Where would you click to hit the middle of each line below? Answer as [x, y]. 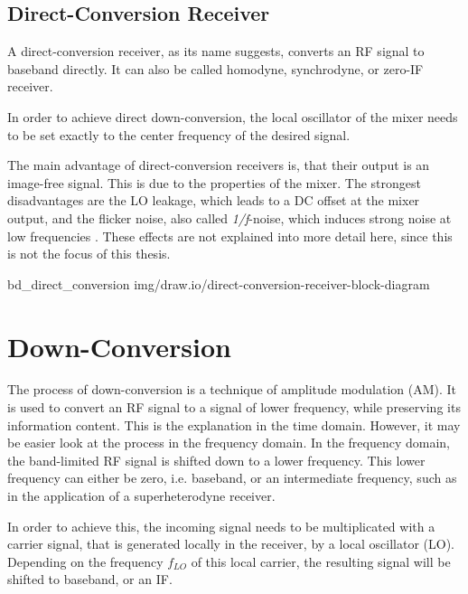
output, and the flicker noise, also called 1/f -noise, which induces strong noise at [229, 217]
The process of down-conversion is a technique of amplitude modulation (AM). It [232, 389]
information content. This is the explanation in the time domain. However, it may [234, 424]
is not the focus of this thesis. [89, 254]
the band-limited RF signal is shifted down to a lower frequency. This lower [216, 460]
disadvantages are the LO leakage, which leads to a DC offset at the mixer [214, 200]
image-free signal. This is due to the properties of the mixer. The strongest [214, 182]
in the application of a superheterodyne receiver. [141, 496]
